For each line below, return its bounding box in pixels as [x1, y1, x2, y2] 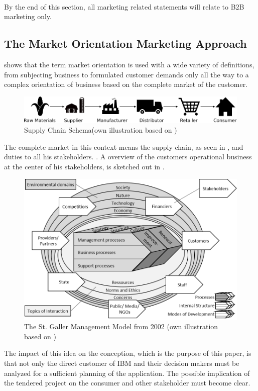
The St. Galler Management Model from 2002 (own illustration [24, 321, 218, 332]
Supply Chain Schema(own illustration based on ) [24, 125, 177, 135]
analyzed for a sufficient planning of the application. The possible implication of [4, 367, 250, 378]
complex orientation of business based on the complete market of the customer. [4, 79, 248, 89]
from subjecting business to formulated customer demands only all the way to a [4, 69, 249, 79]
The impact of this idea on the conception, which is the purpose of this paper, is [4, 348, 251, 358]
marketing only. [4, 11, 52, 22]
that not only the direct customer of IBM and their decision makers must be [4, 358, 239, 368]
